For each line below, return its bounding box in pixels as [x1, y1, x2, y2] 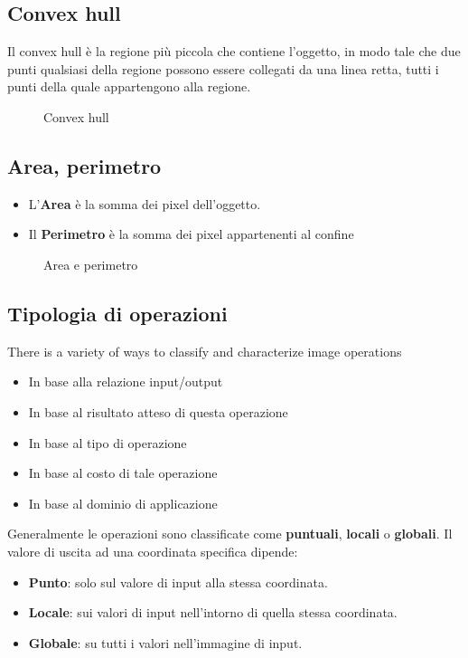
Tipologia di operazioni [7, 299, 228, 327]
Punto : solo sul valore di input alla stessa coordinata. [28, 572, 328, 591]
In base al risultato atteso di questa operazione [28, 402, 288, 421]
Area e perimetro [43, 254, 138, 273]
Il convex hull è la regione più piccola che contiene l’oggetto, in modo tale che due [7, 42, 461, 61]
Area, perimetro [7, 151, 162, 179]
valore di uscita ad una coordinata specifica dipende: [7, 541, 298, 560]
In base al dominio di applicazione [28, 493, 218, 512]
